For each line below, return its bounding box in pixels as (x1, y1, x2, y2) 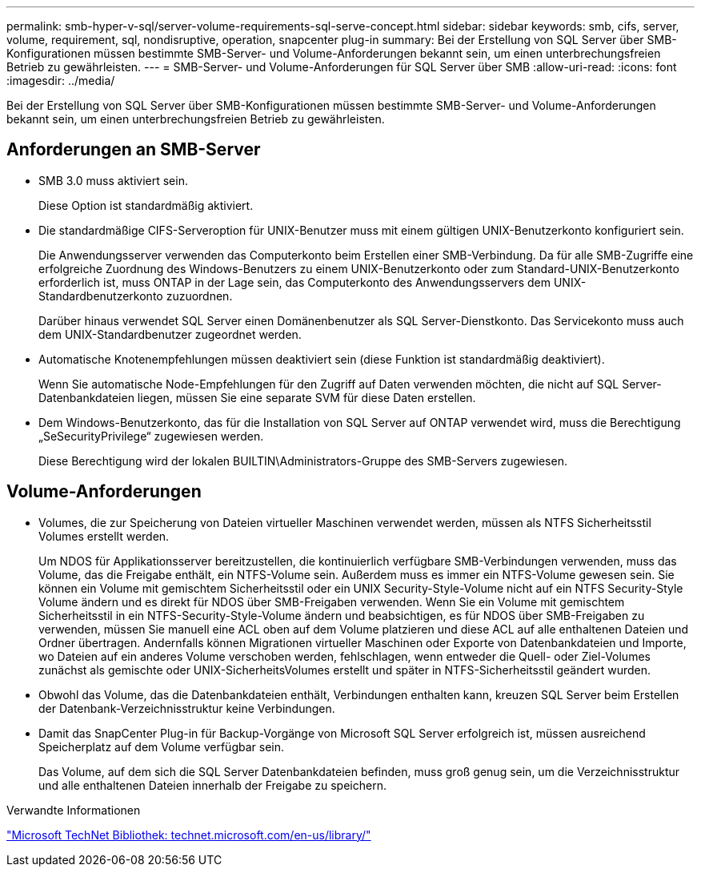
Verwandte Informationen (6, 803, 141, 817)
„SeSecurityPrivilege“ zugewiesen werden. (38, 428, 264, 443)
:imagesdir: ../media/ (6, 74, 115, 87)
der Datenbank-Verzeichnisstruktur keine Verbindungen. (38, 701, 335, 715)
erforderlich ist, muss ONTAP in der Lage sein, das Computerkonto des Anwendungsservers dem (38, 275, 551, 289)
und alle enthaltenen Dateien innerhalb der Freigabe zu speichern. (38, 778, 387, 792)
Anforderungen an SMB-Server (6, 139, 261, 160)
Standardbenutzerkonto (38, 288, 163, 303)
